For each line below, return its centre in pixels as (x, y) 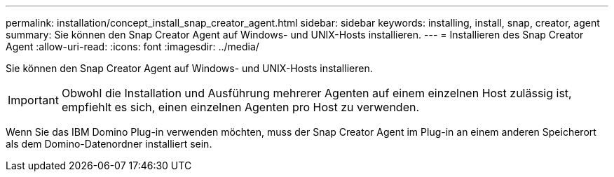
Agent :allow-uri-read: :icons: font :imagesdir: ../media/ (132, 47)
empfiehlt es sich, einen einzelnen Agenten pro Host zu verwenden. (240, 107)
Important (33, 100)
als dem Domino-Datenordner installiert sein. (109, 144)
